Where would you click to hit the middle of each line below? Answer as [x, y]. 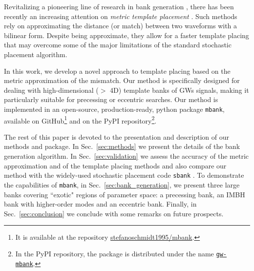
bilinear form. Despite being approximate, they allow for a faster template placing [127, 35]
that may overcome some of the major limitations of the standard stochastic [118, 45]
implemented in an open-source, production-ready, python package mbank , [114, 109]
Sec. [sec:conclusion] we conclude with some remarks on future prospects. [114, 213]
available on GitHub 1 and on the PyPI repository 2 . [80, 120]
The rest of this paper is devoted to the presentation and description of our [117, 136]
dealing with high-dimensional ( [51, 90]
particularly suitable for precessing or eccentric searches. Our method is [111, 99]
